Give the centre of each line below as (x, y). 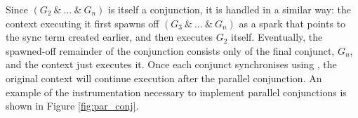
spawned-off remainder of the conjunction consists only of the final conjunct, (170, 50)
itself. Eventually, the (277, 37)
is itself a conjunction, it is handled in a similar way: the (230, 9)
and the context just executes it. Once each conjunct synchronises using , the (171, 64)
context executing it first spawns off (82, 23)
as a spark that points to (292, 23)
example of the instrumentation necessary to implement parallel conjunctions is (176, 92)
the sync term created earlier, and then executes (110, 37)
